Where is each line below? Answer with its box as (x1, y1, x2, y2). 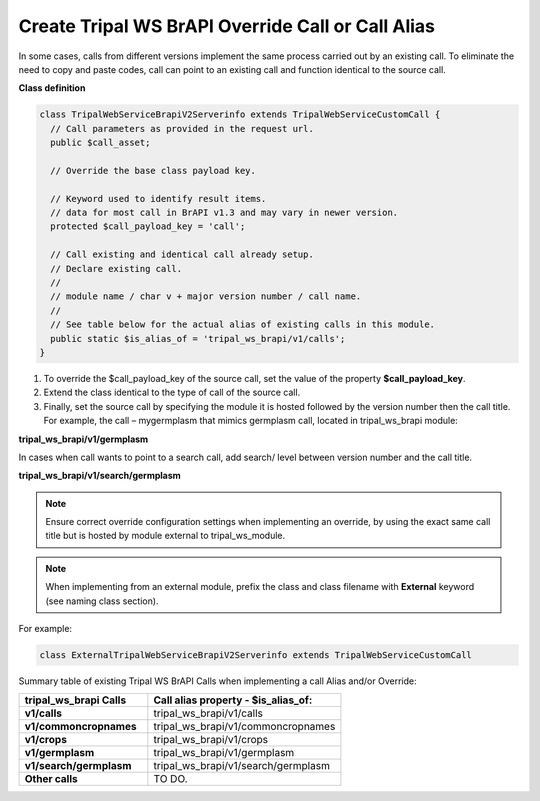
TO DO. (153, 772, 189, 786)
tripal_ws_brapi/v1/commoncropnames (153, 720, 336, 734)
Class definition (18, 82, 86, 94)
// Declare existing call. (50, 263, 183, 274)
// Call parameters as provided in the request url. (50, 123, 314, 134)
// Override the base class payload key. (50, 165, 257, 176)
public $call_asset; (50, 137, 151, 149)
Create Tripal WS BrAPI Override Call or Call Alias (18, 15, 435, 37)
